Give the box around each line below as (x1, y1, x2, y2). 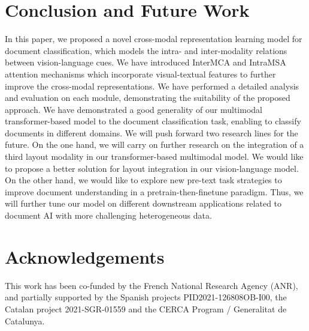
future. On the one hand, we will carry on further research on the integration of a (5, 138, 304, 151)
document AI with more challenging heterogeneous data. (5, 209, 212, 222)
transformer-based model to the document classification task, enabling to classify (5, 115, 301, 127)
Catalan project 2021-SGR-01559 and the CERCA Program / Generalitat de (5, 302, 287, 315)
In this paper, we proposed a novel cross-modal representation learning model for (5, 32, 302, 45)
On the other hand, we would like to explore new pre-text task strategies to (5, 174, 282, 186)
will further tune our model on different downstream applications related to (5, 197, 282, 210)
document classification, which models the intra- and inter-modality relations (5, 44, 287, 56)
